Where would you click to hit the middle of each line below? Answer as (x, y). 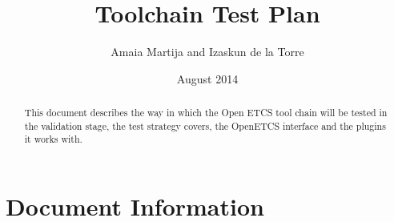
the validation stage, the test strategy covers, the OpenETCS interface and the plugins (205, 125)
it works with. (53, 139)
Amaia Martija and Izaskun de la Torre (207, 52)
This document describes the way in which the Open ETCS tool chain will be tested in (206, 113)
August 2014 (207, 78)
